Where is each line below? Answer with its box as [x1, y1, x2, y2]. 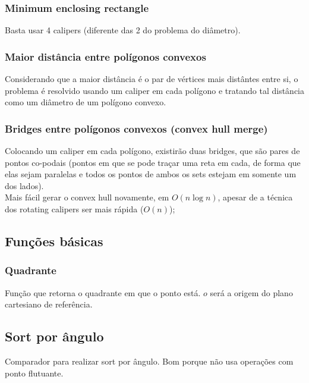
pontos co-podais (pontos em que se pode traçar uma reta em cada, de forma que [5, 156, 301, 168]
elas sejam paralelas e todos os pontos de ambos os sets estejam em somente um [5, 168, 297, 180]
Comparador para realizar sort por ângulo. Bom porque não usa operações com [5, 354, 294, 367]
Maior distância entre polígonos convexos [5, 49, 206, 64]
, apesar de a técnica [217, 191, 293, 203]
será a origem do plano [210, 286, 293, 299]
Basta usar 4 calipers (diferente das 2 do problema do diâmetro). [5, 24, 241, 36]
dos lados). [5, 179, 44, 191]
